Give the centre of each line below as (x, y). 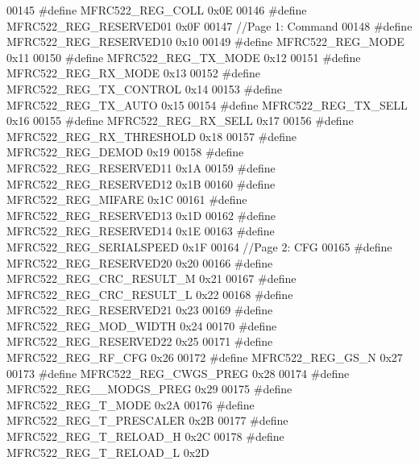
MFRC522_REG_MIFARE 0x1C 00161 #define (127, 199)
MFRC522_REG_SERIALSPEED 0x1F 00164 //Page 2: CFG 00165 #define (199, 246)
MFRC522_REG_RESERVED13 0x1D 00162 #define (141, 215)
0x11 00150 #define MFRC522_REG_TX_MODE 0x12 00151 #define (184, 57)
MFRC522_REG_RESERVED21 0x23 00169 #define (140, 310)
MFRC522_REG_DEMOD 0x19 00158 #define (125, 152)
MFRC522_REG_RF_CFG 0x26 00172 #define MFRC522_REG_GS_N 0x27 (205, 357)
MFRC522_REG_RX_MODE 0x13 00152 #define (133, 73)
